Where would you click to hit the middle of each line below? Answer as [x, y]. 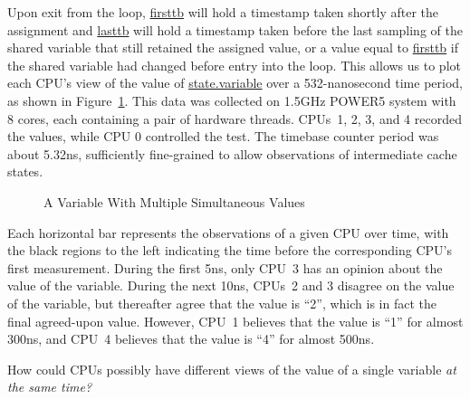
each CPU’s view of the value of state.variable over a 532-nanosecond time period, [235, 83]
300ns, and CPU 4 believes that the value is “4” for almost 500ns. [191, 339]
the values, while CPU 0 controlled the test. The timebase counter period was [223, 136]
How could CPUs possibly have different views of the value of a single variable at [232, 369]
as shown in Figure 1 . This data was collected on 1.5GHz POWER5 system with [232, 100]
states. [25, 171]
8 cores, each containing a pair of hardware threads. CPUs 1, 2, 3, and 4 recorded [235, 118]
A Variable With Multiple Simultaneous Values [174, 201]
